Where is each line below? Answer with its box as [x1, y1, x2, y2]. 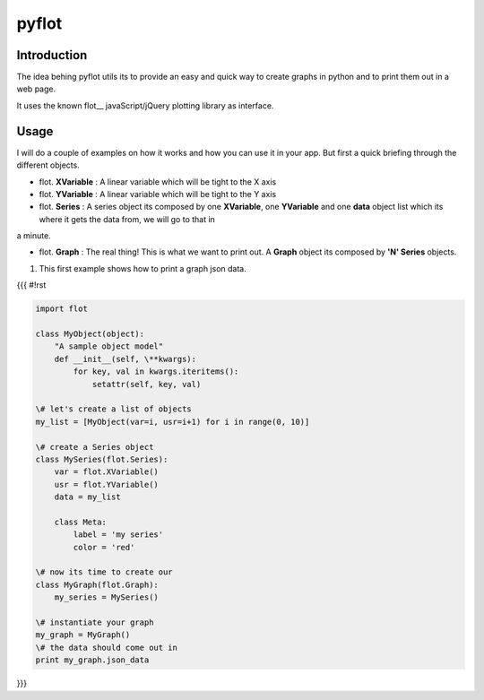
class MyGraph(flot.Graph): [35, 579, 159, 590]
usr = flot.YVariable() [54, 480, 159, 489]
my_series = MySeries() [54, 592, 159, 602]
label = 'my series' [73, 530, 164, 540]
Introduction [16, 48, 88, 63]
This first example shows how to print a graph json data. [39, 263, 246, 273]
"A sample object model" [54, 341, 164, 351]
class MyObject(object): [35, 329, 145, 340]
